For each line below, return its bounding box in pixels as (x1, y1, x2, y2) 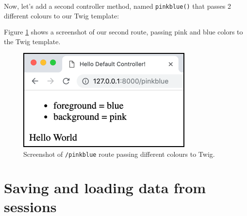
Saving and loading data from (4, 177, 206, 197)
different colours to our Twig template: (4, 10, 119, 20)
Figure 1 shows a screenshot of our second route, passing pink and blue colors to (4, 27, 243, 37)
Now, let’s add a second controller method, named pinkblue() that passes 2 (4, 1, 231, 11)
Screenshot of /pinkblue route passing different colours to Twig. (23, 149, 215, 159)
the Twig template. (4, 36, 61, 46)
